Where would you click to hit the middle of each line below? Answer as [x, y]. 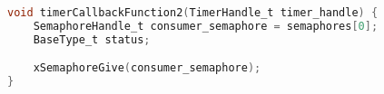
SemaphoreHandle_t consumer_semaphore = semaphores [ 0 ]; [206, 26]
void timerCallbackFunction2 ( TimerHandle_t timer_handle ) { [193, 13]
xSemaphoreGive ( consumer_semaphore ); [147, 68]
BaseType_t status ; [92, 39]
